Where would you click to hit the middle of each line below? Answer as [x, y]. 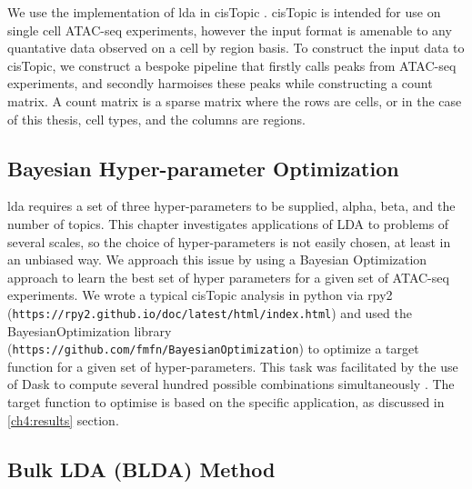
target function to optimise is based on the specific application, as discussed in [226, 402]
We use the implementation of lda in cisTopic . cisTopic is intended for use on [224, 12]
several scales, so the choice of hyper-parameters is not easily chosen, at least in [229, 241]
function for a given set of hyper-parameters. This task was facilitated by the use [233, 366]
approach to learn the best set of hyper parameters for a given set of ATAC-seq [228, 277]
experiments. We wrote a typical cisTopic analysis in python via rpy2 [200, 295]
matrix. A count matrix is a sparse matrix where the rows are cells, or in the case [235, 100]
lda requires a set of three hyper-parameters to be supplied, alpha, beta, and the [231, 206]
